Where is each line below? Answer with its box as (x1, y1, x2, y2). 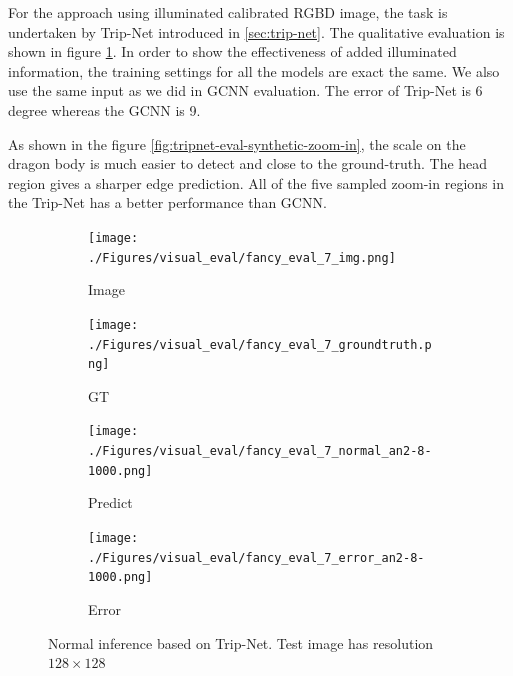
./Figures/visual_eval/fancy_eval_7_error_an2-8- (88, 550, 425, 565)
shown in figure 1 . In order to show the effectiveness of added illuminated (8, 41, 457, 62)
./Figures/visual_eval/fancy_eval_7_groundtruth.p (88, 337, 432, 352)
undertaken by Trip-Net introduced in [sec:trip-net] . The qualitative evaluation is (8, 21, 505, 42)
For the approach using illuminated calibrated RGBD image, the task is (8, 2, 448, 22)
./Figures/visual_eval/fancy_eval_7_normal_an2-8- (88, 444, 432, 459)
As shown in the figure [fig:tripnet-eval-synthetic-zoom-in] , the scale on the (8, 133, 466, 154)
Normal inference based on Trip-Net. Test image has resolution (48, 632, 434, 653)
